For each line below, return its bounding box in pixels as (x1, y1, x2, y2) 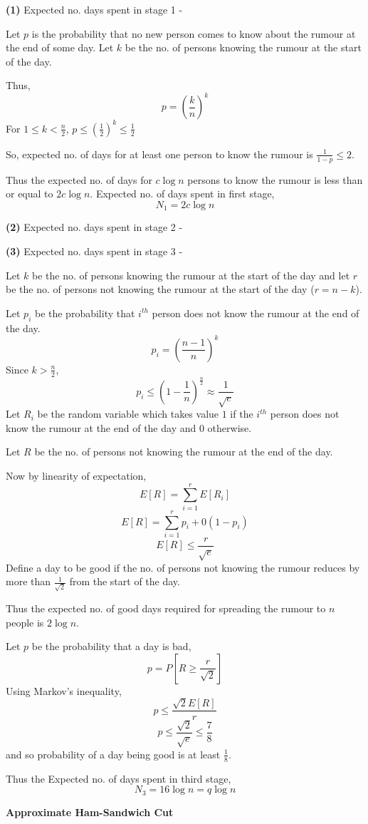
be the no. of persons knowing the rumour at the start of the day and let (32, 267, 350, 282)
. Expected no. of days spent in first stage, (90, 186, 275, 201)
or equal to (6, 186, 53, 201)
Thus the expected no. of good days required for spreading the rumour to (6, 601, 326, 615)
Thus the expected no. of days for (6, 172, 152, 187)
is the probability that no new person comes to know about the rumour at (31, 26, 356, 41)
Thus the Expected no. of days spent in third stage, (6, 771, 231, 786)
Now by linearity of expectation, (6, 468, 147, 483)
